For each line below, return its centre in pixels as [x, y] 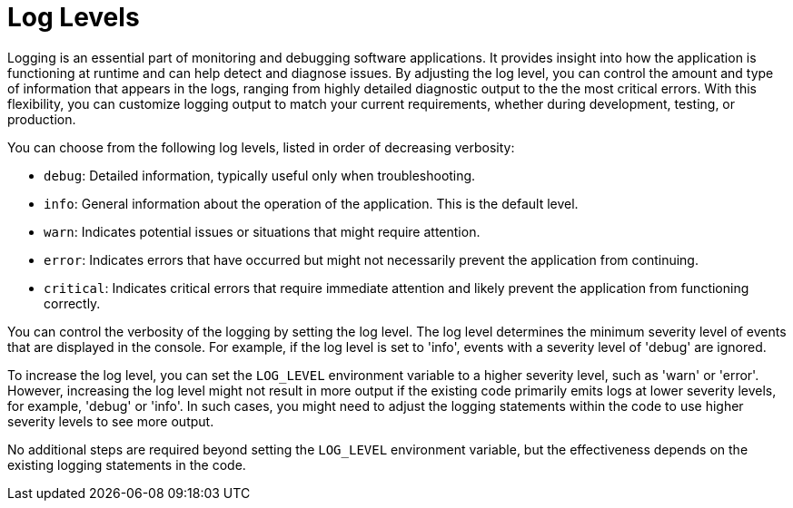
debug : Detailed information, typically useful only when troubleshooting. [260, 175]
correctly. [72, 303]
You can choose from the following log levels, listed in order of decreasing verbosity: [261, 147]
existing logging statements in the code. [127, 464]
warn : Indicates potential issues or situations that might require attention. [262, 231]
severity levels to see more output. [111, 421]
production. [42, 119]
